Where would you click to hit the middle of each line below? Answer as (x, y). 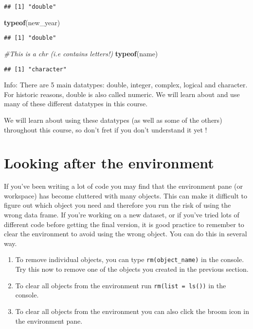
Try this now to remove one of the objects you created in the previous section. (132, 269)
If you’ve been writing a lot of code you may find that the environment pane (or (123, 186)
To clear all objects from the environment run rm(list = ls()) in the (121, 285)
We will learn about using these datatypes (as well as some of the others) (113, 120)
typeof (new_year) (32, 22)
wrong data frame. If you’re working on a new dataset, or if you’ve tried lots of (122, 215)
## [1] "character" (35, 69)
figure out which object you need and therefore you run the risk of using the (117, 205)
